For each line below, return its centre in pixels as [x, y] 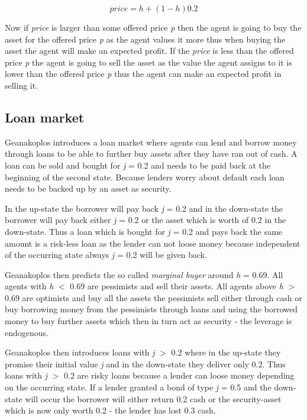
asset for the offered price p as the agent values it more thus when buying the [145, 39]
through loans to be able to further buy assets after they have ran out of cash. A [151, 154]
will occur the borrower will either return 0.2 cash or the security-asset [153, 398]
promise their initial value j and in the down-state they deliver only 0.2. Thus [145, 364]
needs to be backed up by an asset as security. [88, 188]
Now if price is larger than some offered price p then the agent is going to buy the [153, 27]
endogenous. [27, 332]
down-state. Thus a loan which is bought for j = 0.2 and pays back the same [144, 231]
